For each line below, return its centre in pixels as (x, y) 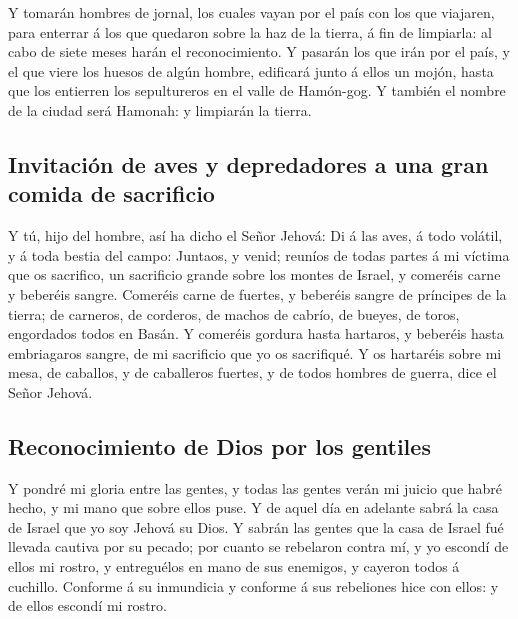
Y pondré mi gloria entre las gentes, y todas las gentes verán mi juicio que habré (255, 487)
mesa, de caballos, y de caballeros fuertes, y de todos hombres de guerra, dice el (252, 372)
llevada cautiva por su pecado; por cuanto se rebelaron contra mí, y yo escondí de (258, 546)
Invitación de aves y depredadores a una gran (248, 163)
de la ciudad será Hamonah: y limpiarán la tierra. (160, 109)
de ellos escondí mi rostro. (87, 605)
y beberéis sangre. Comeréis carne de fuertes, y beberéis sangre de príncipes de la (257, 293)
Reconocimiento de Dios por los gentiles (219, 445)
